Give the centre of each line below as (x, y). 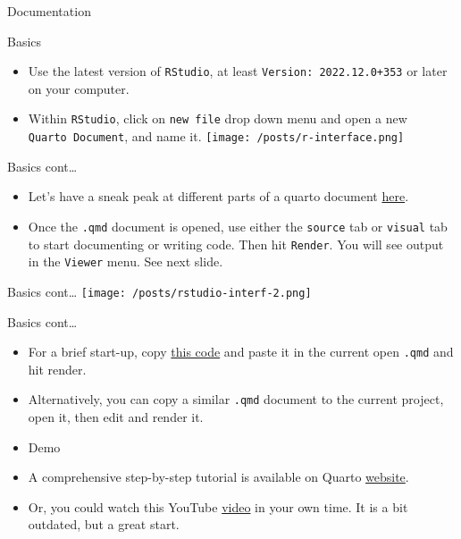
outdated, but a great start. (104, 524)
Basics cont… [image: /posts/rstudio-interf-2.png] (159, 291)
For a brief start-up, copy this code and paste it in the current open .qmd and (241, 352)
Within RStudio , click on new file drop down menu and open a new (218, 118)
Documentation (49, 11)
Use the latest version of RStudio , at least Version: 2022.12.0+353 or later (238, 71)
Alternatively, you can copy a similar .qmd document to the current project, (236, 399)
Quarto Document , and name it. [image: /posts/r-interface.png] (216, 136)
